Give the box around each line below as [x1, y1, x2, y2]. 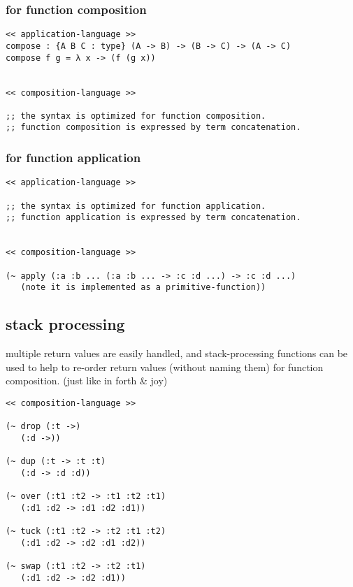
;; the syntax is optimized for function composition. [6, 110, 266, 121]
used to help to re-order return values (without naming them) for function [6, 359, 324, 374]
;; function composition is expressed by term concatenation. [6, 122, 301, 133]
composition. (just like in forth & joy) [6, 373, 168, 388]
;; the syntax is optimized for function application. [6, 201, 266, 211]
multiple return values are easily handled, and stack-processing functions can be [6, 346, 348, 361]
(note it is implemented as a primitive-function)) [20, 282, 266, 293]
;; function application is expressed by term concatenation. [6, 212, 301, 223]
